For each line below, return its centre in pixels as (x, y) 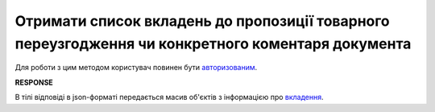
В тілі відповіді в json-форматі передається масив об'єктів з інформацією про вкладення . (169, 97)
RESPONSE (34, 82)
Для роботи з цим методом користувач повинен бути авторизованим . (136, 68)
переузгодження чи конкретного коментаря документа (213, 44)
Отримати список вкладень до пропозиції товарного (202, 21)
